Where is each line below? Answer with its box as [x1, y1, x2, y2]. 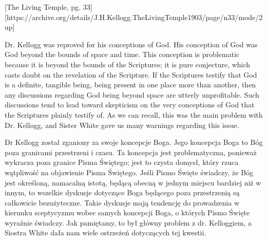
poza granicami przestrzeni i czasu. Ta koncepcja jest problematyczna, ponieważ [5, 146, 257, 157]
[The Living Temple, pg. [5, 2, 81, 12]
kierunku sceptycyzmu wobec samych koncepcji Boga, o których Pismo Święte [5, 207, 250, 218]
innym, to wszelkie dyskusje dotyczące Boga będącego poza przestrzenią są [5, 187, 240, 198]
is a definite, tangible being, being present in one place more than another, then [5, 79, 256, 90]
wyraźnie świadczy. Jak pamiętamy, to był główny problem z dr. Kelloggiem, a [5, 217, 252, 228]
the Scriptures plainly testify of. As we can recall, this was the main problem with [5, 109, 263, 120]
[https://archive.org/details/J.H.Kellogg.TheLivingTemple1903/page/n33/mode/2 [5, 11, 263, 22]
